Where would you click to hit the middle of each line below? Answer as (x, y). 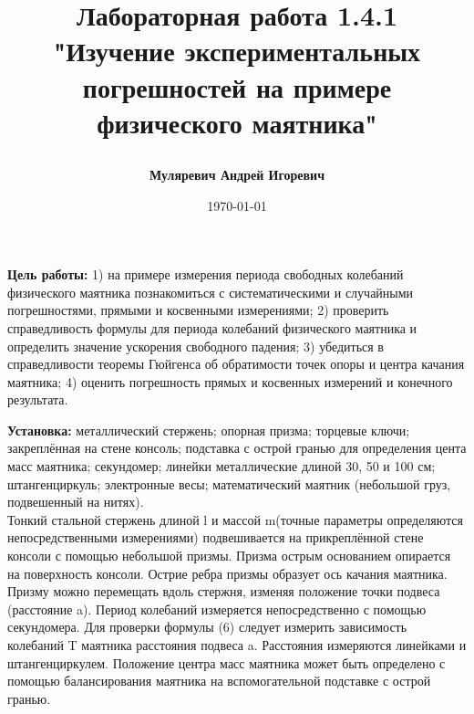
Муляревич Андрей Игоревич (237, 174)
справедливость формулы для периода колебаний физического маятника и (212, 327)
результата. (38, 399)
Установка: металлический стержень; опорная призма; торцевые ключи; (209, 430)
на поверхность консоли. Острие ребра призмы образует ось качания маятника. (227, 573)
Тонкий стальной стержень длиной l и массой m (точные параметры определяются (235, 519)
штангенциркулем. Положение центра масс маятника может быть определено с (227, 662)
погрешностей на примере (237, 86)
